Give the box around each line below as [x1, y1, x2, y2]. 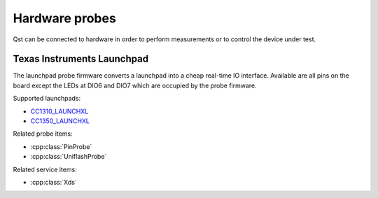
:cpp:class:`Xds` [30, 178, 77, 186]
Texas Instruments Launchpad [13, 53, 149, 65]
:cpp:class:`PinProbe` [30, 142, 92, 150]
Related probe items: [13, 129, 73, 138]
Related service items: [13, 165, 77, 174]
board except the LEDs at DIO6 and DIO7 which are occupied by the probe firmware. [13, 81, 257, 90]
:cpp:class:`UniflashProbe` [30, 153, 107, 161]
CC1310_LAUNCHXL [30, 107, 89, 115]
